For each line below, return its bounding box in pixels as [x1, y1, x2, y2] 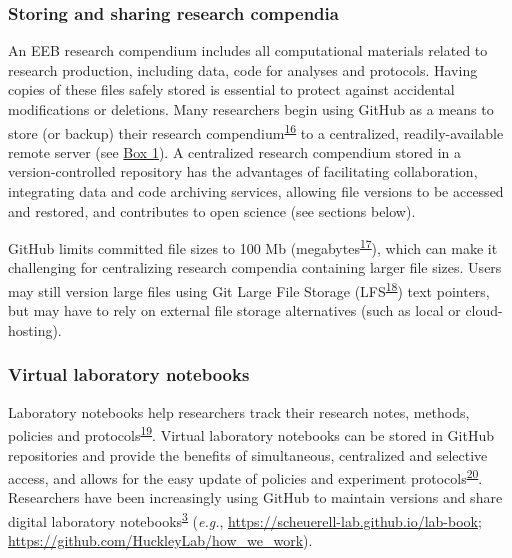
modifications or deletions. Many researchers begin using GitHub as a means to [8, 99, 494, 119]
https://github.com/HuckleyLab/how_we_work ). [8, 530, 313, 551]
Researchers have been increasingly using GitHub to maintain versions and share [8, 487, 503, 508]
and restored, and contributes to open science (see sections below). [8, 200, 416, 221]
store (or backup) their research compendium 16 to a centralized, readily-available [8, 119, 504, 143]
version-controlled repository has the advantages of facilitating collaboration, [8, 161, 478, 182]
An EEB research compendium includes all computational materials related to [8, 40, 488, 61]
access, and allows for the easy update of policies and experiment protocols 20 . [8, 465, 483, 488]
